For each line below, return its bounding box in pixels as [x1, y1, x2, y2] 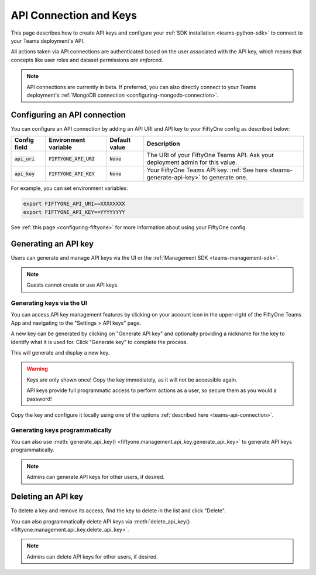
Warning [26, 365, 48, 372]
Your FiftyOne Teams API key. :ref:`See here [146, 166, 268, 174]
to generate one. [202, 173, 248, 182]
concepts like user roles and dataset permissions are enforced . [11, 56, 163, 63]
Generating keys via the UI [11, 299, 88, 307]
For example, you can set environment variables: [11, 185, 128, 192]
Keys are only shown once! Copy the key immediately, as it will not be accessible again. [26, 376, 238, 383]
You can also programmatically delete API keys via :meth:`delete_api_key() [11, 518, 190, 525]
